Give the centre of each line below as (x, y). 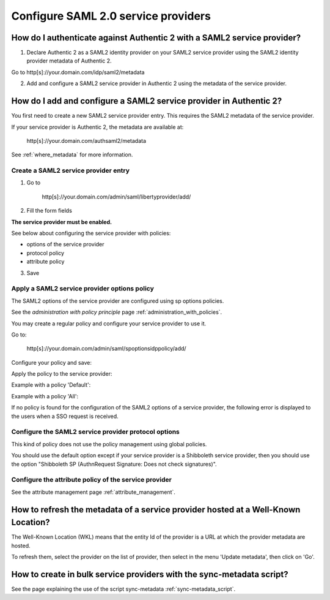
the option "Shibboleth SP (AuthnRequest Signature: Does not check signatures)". (114, 464)
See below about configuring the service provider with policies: (91, 234)
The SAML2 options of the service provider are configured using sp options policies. (118, 301)
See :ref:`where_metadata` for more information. (72, 155)
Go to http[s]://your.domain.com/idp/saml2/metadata (78, 72)
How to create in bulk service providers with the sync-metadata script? (150, 574)
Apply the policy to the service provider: (62, 374)
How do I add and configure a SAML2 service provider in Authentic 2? (147, 101)
